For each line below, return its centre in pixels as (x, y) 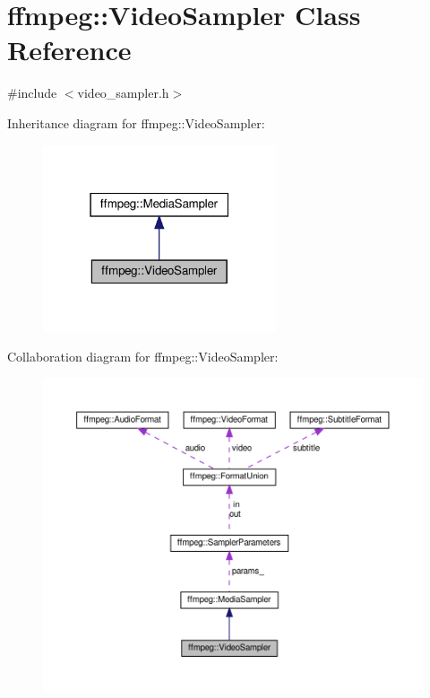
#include (32, 93)
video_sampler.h (123, 93)
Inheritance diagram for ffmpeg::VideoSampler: (136, 122)
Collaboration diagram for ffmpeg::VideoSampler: (143, 356)
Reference (69, 50)
